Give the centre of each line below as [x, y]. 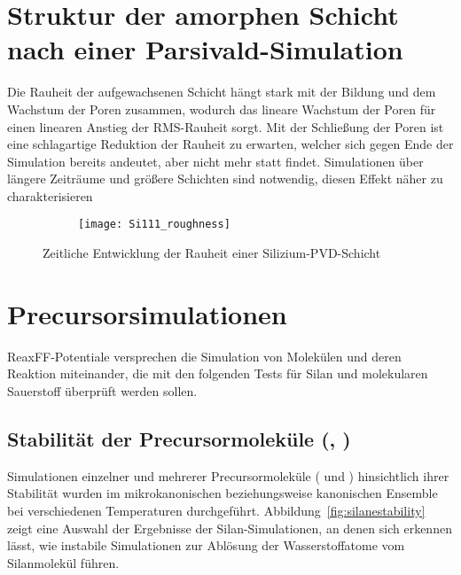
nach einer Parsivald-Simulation [205, 49]
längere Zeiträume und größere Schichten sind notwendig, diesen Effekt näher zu [225, 179]
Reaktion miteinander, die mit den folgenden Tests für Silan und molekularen [218, 373]
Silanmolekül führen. [63, 562]
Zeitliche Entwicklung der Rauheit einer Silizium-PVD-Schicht [212, 253]
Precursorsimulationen [147, 313]
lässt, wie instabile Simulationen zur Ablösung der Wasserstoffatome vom [206, 545]
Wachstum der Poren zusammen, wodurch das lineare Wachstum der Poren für [222, 109]
